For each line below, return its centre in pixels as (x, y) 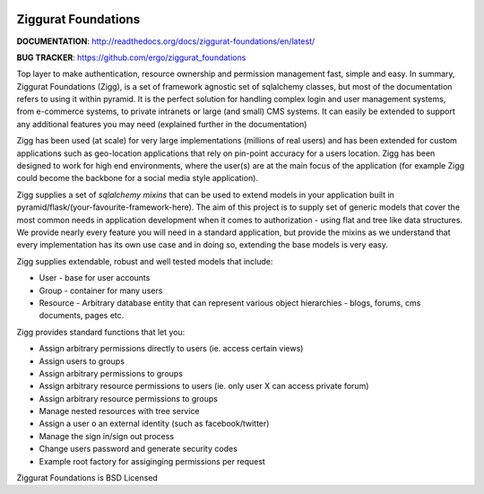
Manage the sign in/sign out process (107, 436)
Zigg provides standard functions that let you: (101, 332)
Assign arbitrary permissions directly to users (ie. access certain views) (171, 349)
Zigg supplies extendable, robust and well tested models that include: (145, 261)
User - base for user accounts (95, 278)
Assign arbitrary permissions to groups (111, 373)
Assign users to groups (82, 361)
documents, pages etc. (82, 316)
